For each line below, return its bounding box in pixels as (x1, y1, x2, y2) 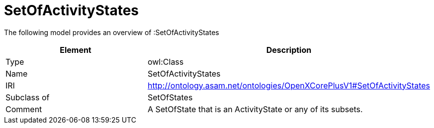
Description (266, 44, 312, 55)
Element (60, 44, 91, 55)
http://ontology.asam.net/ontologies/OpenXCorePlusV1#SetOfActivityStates (147, 80, 430, 90)
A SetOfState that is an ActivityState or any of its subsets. (147, 104, 363, 114)
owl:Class (147, 56, 184, 67)
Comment (5, 104, 42, 114)
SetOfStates (147, 92, 193, 102)
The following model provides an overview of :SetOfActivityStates (4, 28, 219, 37)
